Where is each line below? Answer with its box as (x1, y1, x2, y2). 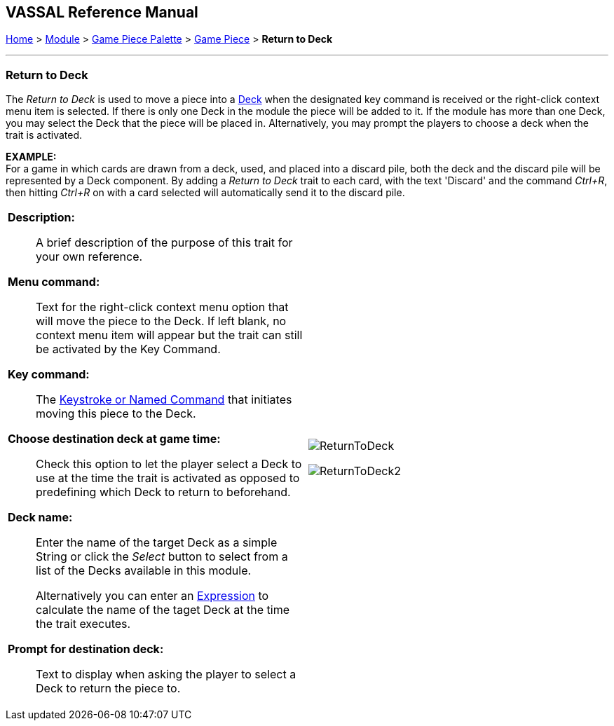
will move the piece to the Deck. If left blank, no (36, 314, 287, 329)
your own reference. (36, 249, 143, 264)
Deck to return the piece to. (36, 681, 181, 696)
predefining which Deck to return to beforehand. (36, 485, 291, 500)
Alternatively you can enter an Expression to (36, 589, 269, 603)
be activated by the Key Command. (36, 342, 221, 357)
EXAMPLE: (6, 151, 57, 163)
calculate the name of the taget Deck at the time (36, 603, 290, 617)
